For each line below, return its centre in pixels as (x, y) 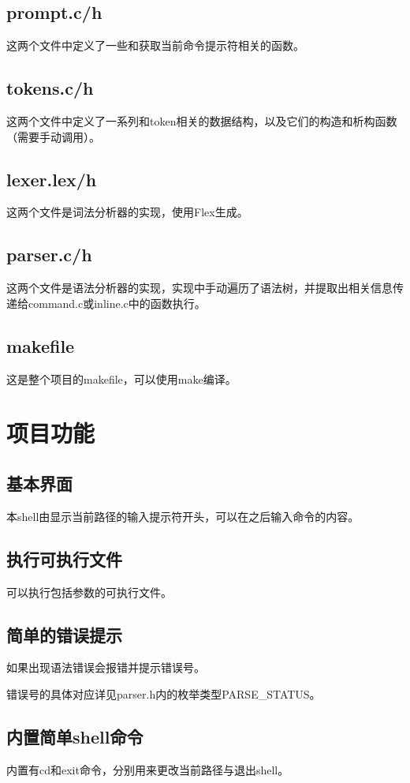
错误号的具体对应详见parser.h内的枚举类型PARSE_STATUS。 (164, 693)
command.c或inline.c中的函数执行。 (117, 303)
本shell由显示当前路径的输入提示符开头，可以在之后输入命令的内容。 (183, 516)
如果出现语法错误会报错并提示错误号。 (106, 667)
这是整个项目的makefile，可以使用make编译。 (121, 378)
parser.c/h (49, 255)
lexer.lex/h (52, 179)
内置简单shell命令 (75, 736)
